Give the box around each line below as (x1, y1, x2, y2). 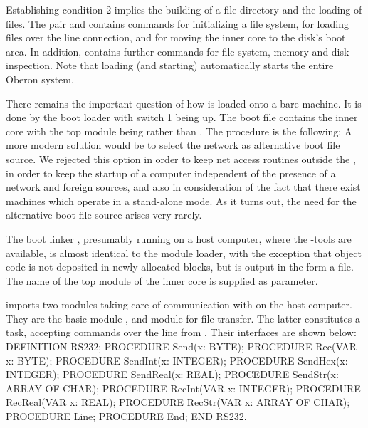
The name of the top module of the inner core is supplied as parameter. (6, 273, 318, 288)
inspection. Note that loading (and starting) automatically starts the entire (6, 58, 334, 73)
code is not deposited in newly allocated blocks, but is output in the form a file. (6, 259, 354, 274)
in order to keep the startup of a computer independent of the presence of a (6, 165, 336, 180)
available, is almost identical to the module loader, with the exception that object (6, 245, 362, 260)
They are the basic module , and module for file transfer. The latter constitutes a (6, 310, 360, 325)
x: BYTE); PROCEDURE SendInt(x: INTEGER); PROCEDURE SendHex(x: (6, 353, 348, 367)
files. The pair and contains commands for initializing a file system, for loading (6, 16, 349, 31)
